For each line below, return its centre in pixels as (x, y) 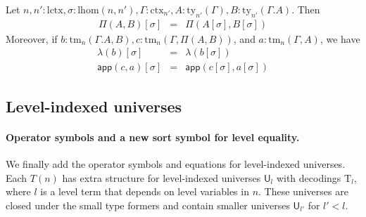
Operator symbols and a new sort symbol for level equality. (153, 137)
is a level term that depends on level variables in (145, 191)
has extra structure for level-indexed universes (162, 177)
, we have (340, 38)
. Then (306, 9)
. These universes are (303, 191)
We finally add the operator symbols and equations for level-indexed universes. (176, 164)
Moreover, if (32, 38)
